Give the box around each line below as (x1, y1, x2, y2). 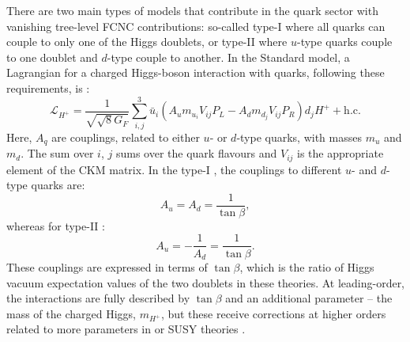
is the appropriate (297, 145, 384, 161)
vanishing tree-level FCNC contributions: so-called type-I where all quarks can (6, 17, 386, 34)
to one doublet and (6, 48, 98, 65)
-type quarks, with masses (236, 128, 362, 145)
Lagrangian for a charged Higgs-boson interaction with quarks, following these (6, 64, 385, 81)
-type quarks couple (296, 33, 393, 50)
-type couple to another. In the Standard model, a (107, 48, 350, 65)
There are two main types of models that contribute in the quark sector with (6, 2, 378, 18)
